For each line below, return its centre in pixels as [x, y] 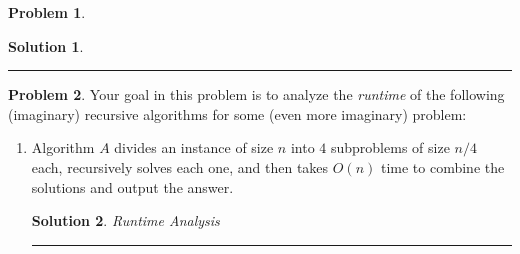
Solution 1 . [46, 45]
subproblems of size [390, 147]
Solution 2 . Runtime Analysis [125, 220]
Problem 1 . [47, 12]
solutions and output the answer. [132, 186]
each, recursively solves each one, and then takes [180, 166]
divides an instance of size [194, 147]
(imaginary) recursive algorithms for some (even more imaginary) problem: [237, 113]
